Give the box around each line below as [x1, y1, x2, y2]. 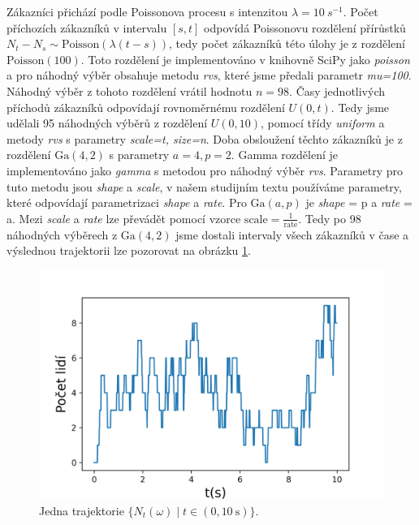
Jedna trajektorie [39, 501, 124, 519]
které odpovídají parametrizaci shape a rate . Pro [6, 194, 247, 211]
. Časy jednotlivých [289, 82, 385, 99]
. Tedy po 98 [298, 209, 361, 226]
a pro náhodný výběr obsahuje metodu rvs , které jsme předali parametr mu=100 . [6, 67, 412, 84]
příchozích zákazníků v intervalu [6, 19, 167, 36]
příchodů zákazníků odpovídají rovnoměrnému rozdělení [6, 98, 285, 115]
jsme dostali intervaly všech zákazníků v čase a [175, 226, 409, 243]
